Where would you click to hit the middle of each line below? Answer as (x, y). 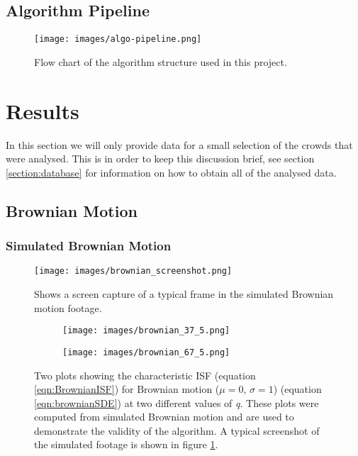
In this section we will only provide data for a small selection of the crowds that (179, 144)
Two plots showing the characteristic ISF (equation (145, 375)
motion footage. (68, 307)
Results (43, 110)
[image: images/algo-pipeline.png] (118, 39)
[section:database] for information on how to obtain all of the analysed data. (171, 172)
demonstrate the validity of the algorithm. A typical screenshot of (177, 430)
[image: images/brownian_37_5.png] (146, 331)
